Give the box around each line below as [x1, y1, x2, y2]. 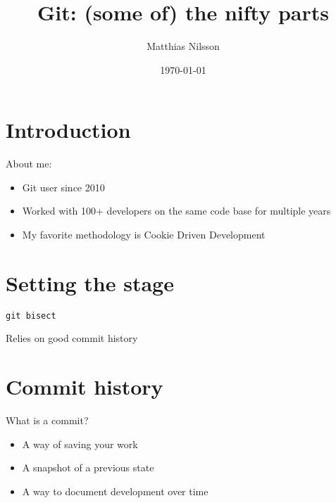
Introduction [6, 115, 131, 144]
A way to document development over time [22, 483, 209, 498]
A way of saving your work [22, 436, 138, 451]
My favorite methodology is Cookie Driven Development [22, 227, 266, 242]
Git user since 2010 [22, 179, 105, 194]
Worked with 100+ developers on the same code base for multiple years [22, 203, 331, 218]
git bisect [6, 310, 56, 321]
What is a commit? [6, 413, 89, 428]
